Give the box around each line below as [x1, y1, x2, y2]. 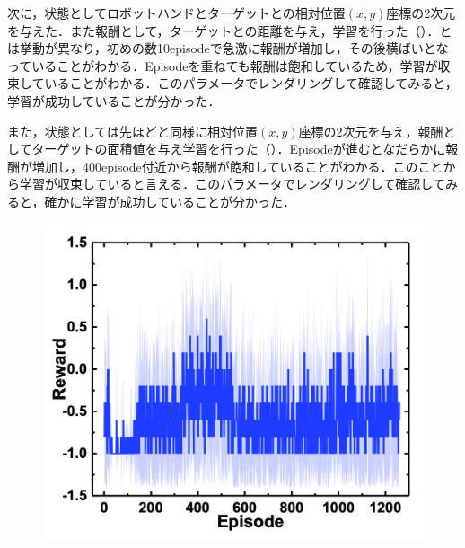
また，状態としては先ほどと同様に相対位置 [7, 121, 259, 140]
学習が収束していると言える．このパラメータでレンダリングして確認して [19, 174, 445, 193]
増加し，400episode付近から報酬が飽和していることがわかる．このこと [31, 156, 443, 175]
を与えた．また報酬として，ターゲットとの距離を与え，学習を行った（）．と [7, 21, 452, 40]
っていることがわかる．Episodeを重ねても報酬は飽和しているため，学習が [7, 56, 438, 75]
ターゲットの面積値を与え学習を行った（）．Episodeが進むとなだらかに [31, 139, 446, 158]
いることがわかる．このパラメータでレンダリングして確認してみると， [44, 74, 458, 93]
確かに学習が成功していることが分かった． [44, 191, 296, 210]
